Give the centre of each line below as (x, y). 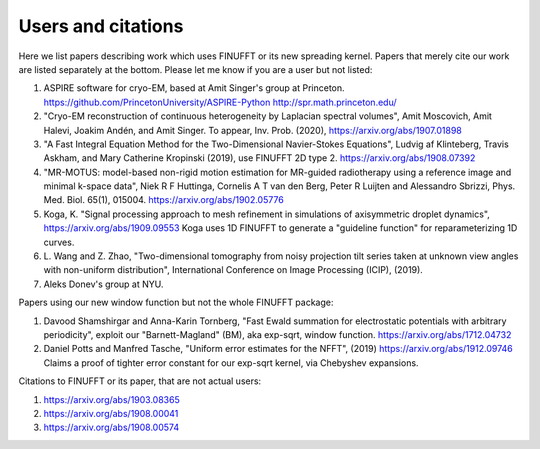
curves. (59, 242)
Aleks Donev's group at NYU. (103, 284)
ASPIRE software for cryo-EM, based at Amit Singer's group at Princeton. (194, 88)
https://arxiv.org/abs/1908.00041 (111, 413)
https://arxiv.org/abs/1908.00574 (111, 427)
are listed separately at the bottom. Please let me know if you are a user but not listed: (195, 69)
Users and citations (101, 26)
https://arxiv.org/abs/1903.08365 (111, 399)
